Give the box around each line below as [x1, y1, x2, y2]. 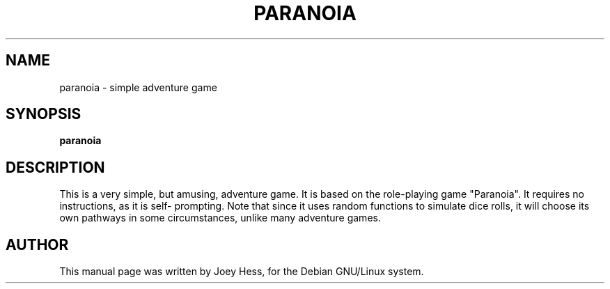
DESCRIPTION [6, 158, 105, 176]
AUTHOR [6, 235, 69, 253]
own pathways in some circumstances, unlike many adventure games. [59, 212, 381, 224]
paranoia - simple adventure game [59, 81, 217, 93]
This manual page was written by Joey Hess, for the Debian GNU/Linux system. [59, 265, 424, 278]
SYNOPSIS [6, 105, 81, 123]
